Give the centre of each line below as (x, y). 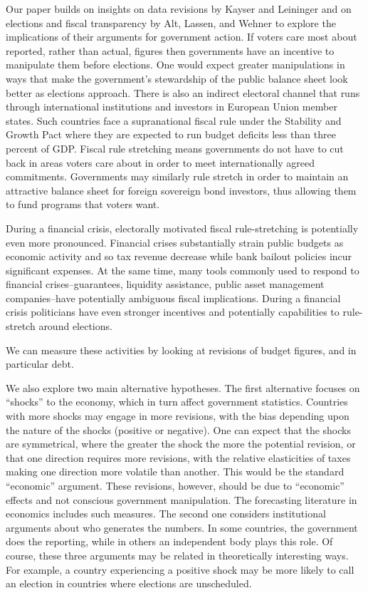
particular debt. (40, 364)
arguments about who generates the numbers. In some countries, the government (182, 527)
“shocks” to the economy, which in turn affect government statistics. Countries (177, 402)
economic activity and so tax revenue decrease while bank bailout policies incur (179, 256)
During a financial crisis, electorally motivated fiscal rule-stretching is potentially (182, 228)
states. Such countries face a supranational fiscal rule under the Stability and (174, 120)
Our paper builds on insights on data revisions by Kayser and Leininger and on (179, 9)
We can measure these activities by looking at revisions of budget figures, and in (181, 350)
